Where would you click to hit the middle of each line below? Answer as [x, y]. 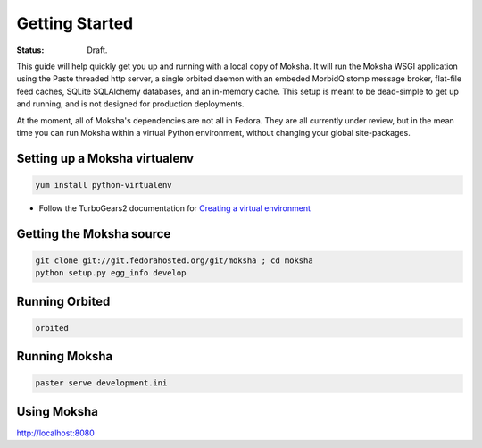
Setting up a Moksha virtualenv [105, 158]
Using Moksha [57, 411]
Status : [30, 50]
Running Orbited [63, 301]
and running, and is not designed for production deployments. [130, 104]
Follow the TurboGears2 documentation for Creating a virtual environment [175, 208]
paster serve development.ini [101, 383]
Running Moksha [65, 356]
